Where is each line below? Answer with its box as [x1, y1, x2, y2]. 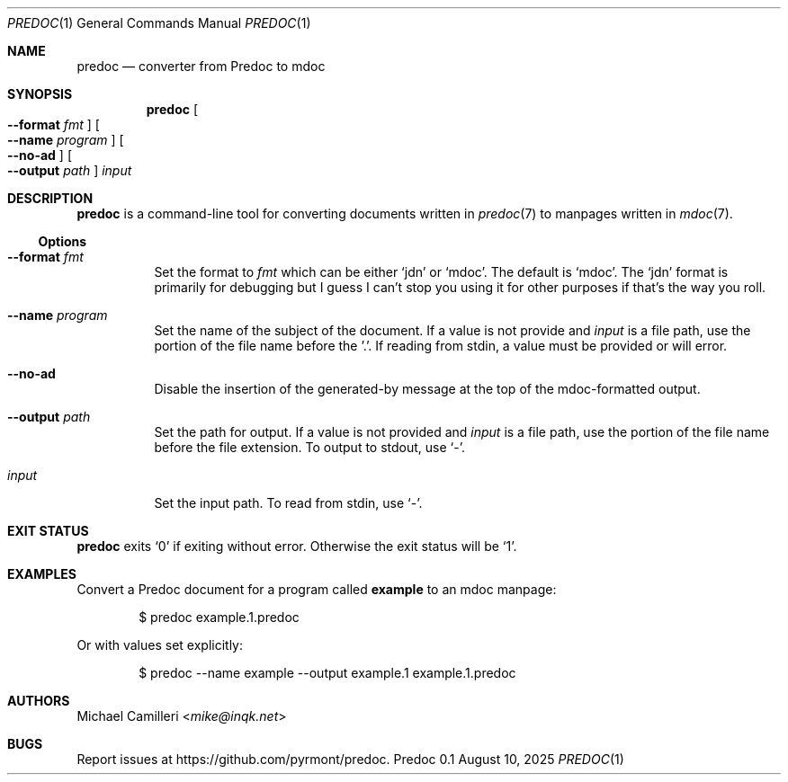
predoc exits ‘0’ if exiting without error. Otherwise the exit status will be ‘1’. [76, 538, 517, 554]
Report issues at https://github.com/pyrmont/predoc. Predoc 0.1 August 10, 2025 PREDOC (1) [76, 751, 624, 767]
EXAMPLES [7, 566, 76, 582]
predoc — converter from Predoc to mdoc [76, 58, 326, 74]
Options [38, 234, 87, 249]
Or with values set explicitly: [76, 637, 244, 653]
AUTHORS [7, 693, 70, 708]
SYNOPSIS [7, 86, 73, 102]
